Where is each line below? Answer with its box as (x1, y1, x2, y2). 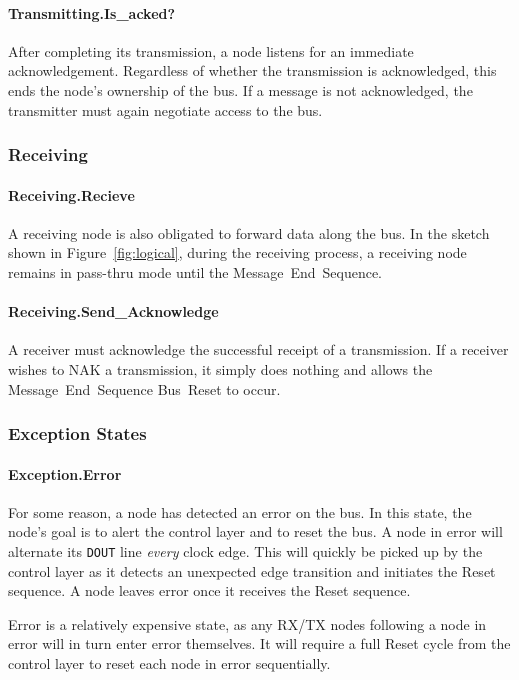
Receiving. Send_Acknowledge (8, 301, 219, 322)
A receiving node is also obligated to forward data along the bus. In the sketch (8, 222, 490, 243)
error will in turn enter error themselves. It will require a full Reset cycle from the (8, 633, 511, 654)
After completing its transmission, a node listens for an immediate (8, 40, 414, 61)
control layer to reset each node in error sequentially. (8, 653, 331, 674)
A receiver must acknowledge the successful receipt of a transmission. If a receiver (8, 339, 509, 360)
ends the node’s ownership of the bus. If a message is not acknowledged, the (8, 79, 473, 100)
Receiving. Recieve (8, 184, 135, 205)
